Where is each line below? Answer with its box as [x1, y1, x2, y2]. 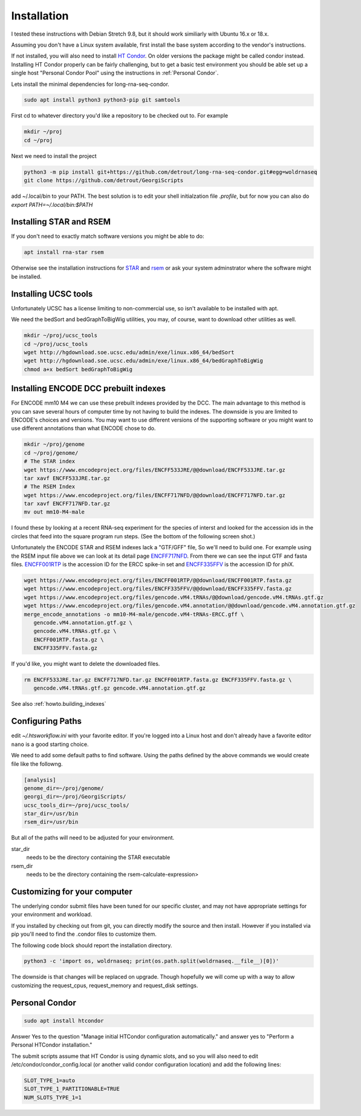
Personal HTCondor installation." [11, 1041, 93, 1049]
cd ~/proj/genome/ [24, 449, 79, 456]
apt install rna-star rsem [24, 249, 104, 256]
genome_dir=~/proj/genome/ [24, 785, 104, 792]
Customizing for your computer [11, 886, 132, 896]
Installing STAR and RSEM [11, 217, 111, 227]
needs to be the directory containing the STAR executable [26, 853, 171, 861]
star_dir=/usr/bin [24, 811, 79, 817]
